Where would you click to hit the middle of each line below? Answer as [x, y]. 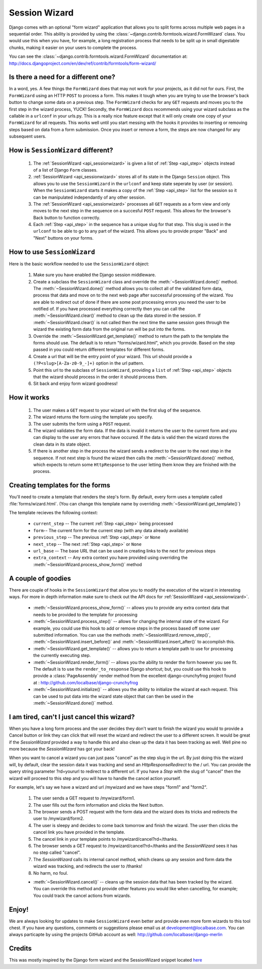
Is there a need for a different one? [62, 77]
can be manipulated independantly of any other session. [90, 197]
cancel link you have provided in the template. [79, 832]
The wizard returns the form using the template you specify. [93, 417]
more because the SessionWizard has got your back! [62, 749]
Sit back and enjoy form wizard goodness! [75, 383]
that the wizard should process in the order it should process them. [100, 377]
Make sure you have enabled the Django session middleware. [95, 275]
